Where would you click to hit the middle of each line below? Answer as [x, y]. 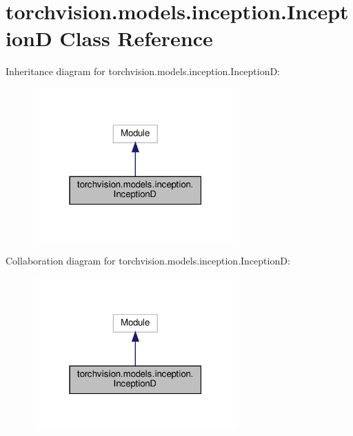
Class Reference [136, 38]
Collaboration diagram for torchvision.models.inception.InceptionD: [148, 261]
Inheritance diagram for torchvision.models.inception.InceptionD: [143, 71]
